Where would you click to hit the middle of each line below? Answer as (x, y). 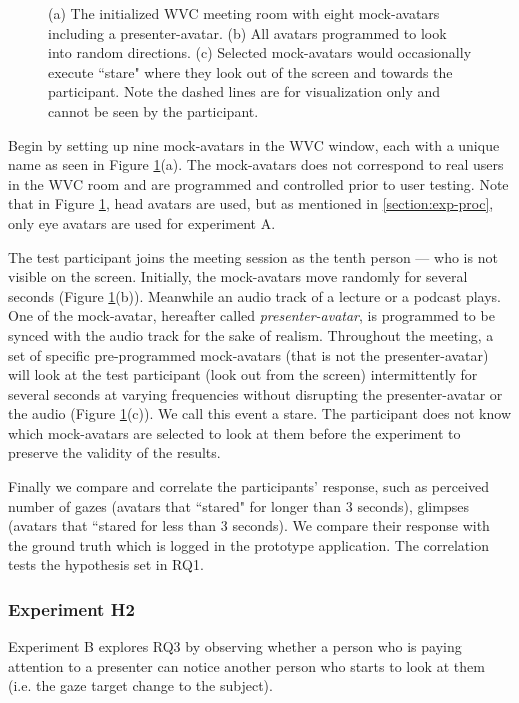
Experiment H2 (71, 608)
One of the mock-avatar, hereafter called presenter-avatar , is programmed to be (251, 315)
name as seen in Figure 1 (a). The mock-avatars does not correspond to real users (256, 164)
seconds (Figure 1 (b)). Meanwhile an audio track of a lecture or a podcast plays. (254, 295)
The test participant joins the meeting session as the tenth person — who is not (253, 256)
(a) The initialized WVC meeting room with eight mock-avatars (244, 13)
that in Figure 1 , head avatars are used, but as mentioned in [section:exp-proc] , (251, 203)
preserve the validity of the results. (114, 452)
